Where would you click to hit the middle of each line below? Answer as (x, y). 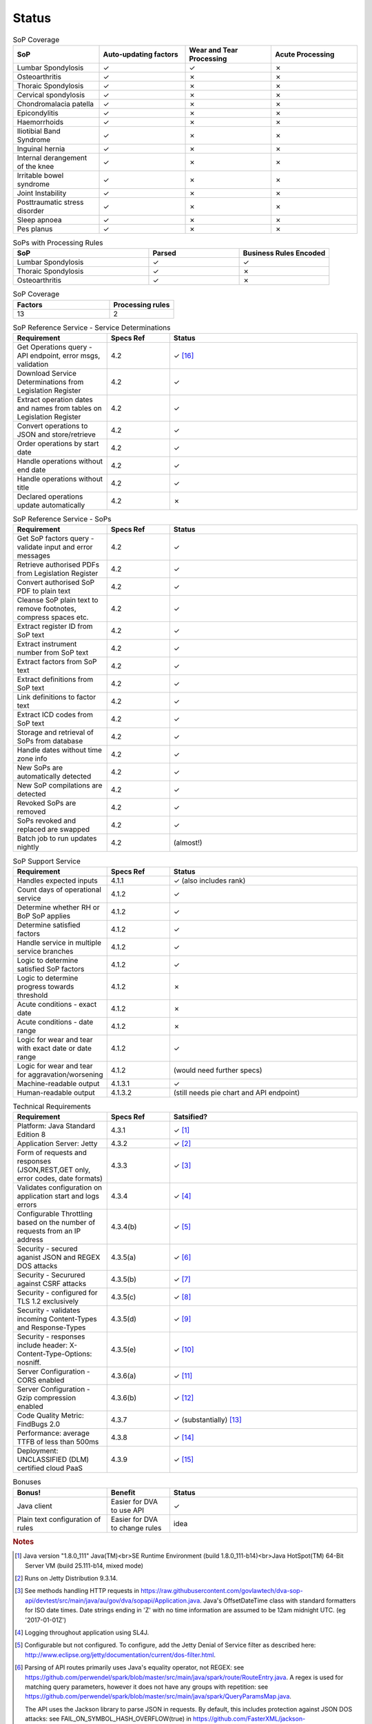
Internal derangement (52, 157)
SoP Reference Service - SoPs (62, 519)
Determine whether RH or (58, 907)
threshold (32, 995)
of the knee (35, 166)
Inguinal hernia (41, 148)
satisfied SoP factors (51, 969)
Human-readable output (56, 1092)
